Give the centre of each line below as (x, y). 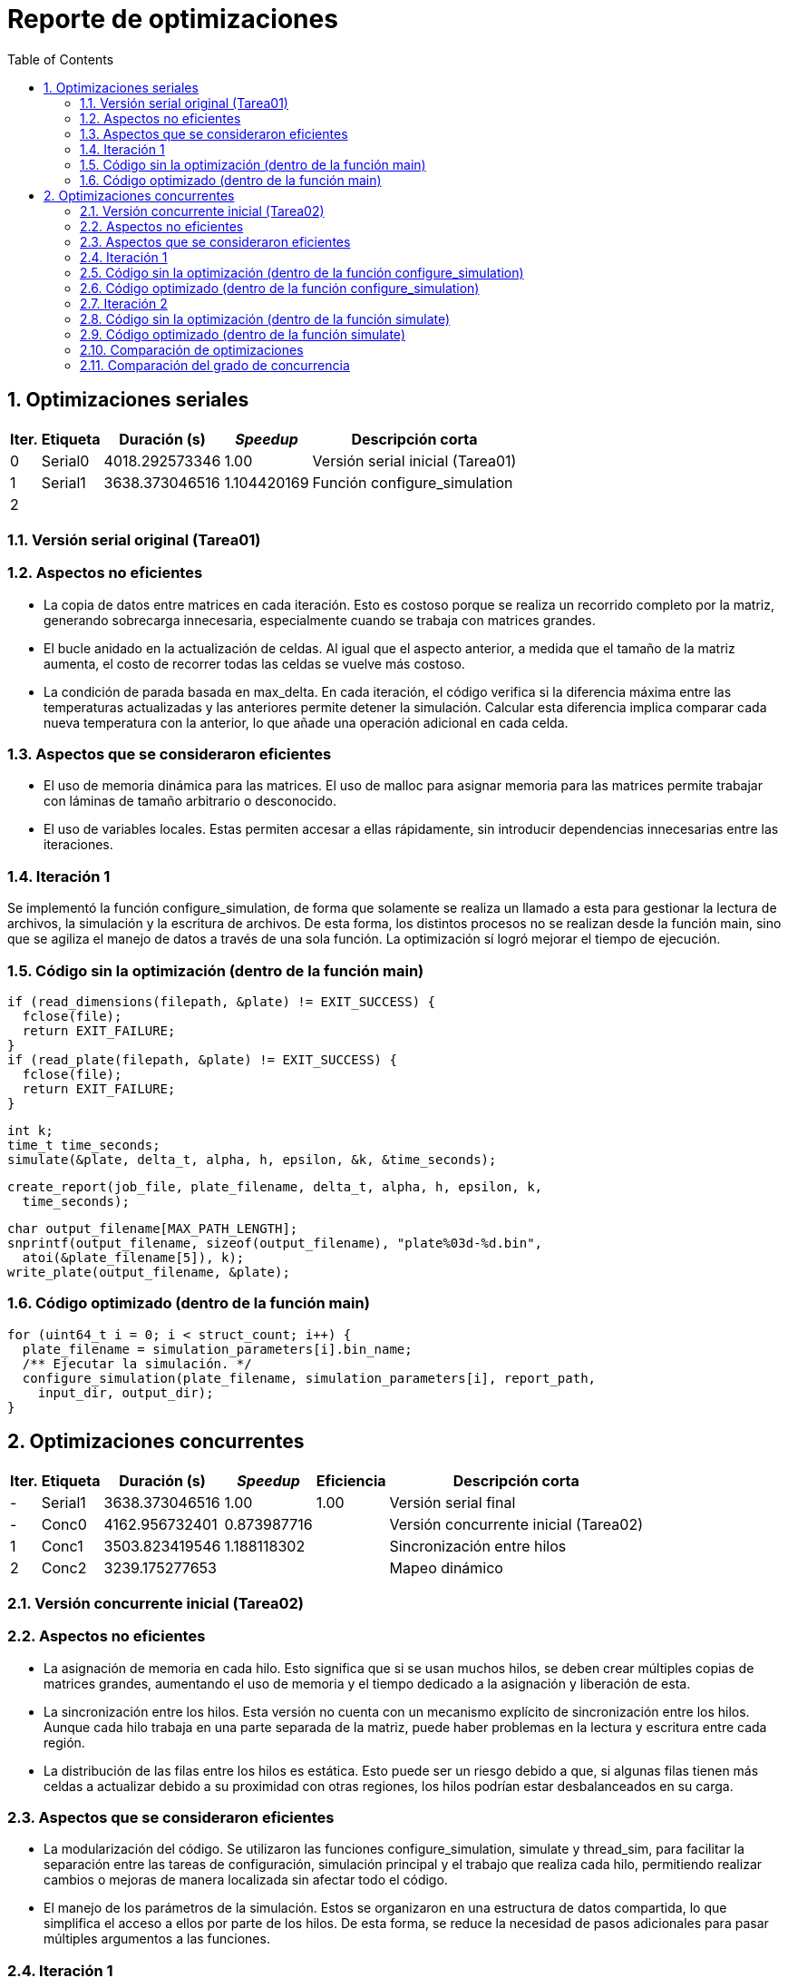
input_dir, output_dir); (126, 1392)
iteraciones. (78, 845)
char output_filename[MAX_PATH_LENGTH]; (153, 1228)
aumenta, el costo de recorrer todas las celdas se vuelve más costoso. (254, 663)
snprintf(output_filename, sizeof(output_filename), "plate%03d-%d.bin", (275, 1243)
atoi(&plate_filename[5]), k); (133, 1257)
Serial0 (65, 460)
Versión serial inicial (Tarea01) (414, 460)
